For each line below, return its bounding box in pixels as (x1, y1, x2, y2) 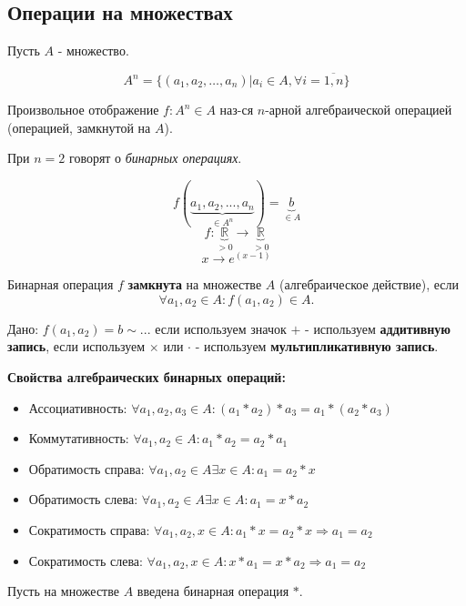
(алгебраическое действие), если (279, 275, 460, 294)
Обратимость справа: (28, 459, 145, 478)
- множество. (57, 41, 129, 60)
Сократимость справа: (28, 520, 150, 539)
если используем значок (155, 318, 287, 338)
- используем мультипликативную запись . (195, 337, 439, 356)
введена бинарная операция (137, 581, 289, 601)
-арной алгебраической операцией (265, 100, 452, 119)
